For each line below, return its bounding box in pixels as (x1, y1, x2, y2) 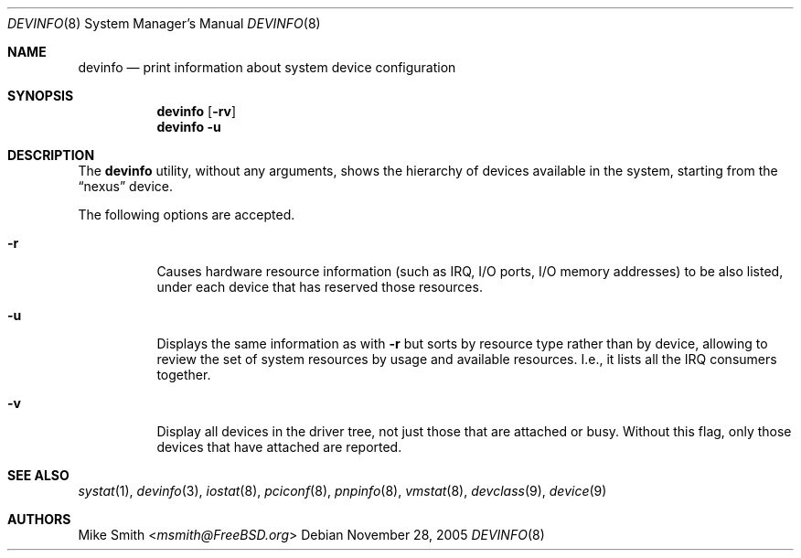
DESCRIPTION (7, 147, 95, 163)
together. (156, 367, 211, 382)
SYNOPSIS (7, 88, 74, 103)
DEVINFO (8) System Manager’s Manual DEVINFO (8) (7, 16, 321, 31)
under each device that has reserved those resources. (156, 279, 483, 295)
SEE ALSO (7, 467, 69, 483)
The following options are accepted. (78, 207, 295, 222)
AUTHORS (7, 511, 71, 527)
